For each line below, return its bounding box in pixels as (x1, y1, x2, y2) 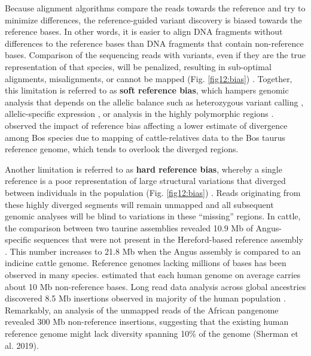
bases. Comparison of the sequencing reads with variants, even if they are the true (5, 49, 306, 61)
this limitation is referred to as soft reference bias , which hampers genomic (5, 84, 289, 96)
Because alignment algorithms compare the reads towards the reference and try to (5, 2, 306, 14)
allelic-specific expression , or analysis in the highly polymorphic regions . (5, 107, 274, 120)
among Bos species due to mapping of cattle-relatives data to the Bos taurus (5, 131, 286, 143)
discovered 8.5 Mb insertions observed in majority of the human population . (5, 292, 286, 304)
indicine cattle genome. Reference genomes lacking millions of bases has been (5, 257, 286, 269)
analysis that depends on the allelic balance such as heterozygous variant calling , (5, 95, 304, 108)
